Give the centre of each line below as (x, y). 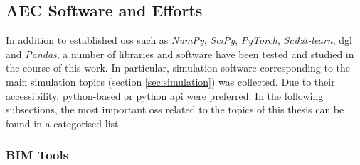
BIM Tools (37, 155)
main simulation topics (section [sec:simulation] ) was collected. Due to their (170, 81)
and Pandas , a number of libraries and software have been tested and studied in (180, 53)
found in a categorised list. (64, 123)
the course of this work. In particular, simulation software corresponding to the (178, 68)
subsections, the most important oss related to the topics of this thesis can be (175, 109)
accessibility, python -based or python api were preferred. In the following (165, 95)
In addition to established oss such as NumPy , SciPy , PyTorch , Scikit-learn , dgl (179, 40)
